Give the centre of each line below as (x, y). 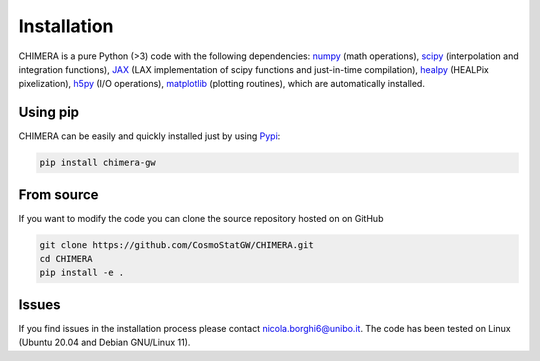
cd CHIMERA (66, 259)
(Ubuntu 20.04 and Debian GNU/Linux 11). (104, 342)
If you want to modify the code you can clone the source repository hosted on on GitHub (201, 218)
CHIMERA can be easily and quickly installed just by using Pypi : (149, 136)
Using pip (49, 112)
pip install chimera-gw (98, 163)
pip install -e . (82, 273)
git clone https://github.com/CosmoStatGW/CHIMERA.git (176, 244)
